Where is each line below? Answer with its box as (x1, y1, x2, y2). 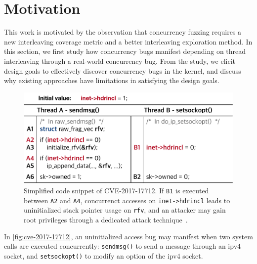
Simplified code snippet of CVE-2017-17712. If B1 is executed (24, 185, 209, 195)
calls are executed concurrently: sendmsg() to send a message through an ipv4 (4, 241, 241, 251)
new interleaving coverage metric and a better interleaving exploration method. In (4, 36, 253, 46)
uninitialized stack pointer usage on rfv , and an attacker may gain (24, 205, 226, 215)
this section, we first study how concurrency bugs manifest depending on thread (4, 46, 246, 56)
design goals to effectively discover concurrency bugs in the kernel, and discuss (4, 65, 241, 76)
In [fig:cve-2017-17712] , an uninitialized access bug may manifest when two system (4, 231, 253, 241)
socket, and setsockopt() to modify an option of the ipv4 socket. (4, 250, 203, 261)
